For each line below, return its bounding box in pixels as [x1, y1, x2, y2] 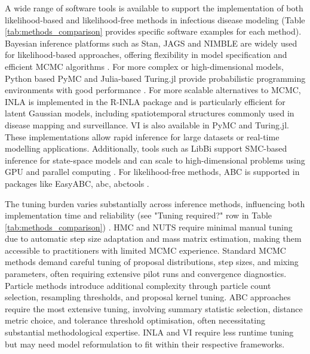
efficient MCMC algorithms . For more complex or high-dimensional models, [5, 60, 284, 72]
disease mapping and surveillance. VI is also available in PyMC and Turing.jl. [5, 118, 289, 131]
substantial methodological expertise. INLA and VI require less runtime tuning [5, 326, 294, 338]
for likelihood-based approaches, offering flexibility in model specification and [5, 48, 287, 61]
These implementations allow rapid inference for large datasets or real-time [5, 130, 280, 143]
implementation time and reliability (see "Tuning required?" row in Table [5, 209, 272, 221]
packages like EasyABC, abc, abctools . [5, 177, 149, 189]
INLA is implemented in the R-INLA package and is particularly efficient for [5, 95, 286, 107]
